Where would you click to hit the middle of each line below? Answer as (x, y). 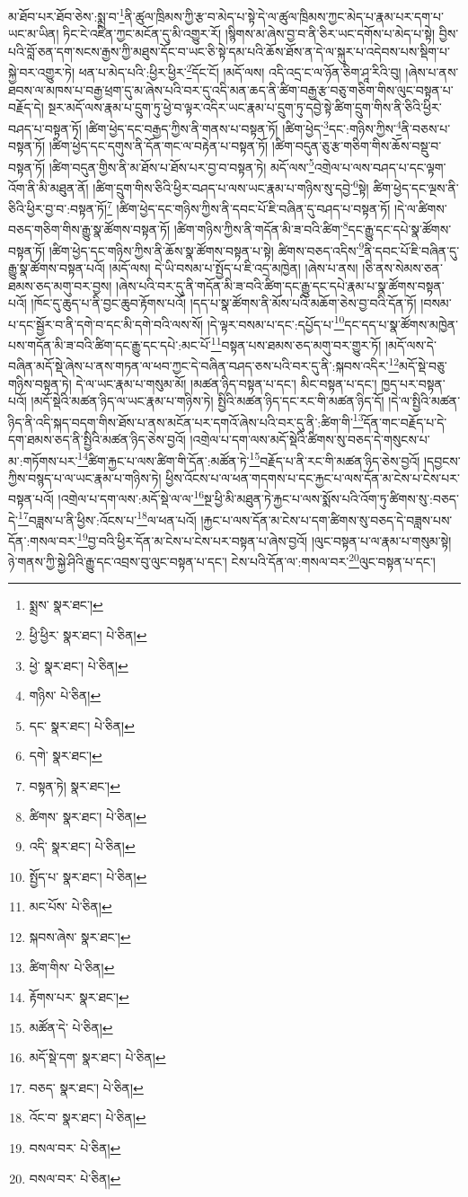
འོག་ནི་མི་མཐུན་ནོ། (49, 187)
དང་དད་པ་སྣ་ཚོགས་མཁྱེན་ (402, 324)
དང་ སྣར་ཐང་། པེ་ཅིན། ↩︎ (82, 725)
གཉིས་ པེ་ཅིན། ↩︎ (65, 695)
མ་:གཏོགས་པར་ (43, 460)
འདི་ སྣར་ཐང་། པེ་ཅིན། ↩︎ (82, 846)
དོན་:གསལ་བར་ (43, 540)
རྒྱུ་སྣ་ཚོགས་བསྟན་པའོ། (57, 267)
